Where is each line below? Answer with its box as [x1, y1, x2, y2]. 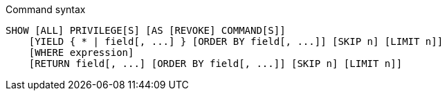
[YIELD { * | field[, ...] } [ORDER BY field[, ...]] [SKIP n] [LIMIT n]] [28, 36, 444, 47]
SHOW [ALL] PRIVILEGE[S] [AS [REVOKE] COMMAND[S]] [6, 25, 286, 36]
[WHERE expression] [28, 47, 134, 58]
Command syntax [6, 3, 86, 15]
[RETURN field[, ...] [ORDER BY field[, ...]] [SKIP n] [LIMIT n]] [28, 58, 403, 69]
